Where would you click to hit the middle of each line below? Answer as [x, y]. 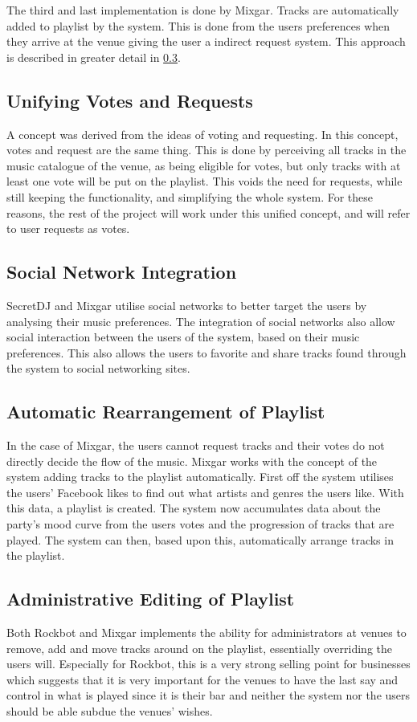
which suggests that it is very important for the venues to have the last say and [202, 679]
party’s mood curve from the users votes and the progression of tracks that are [200, 524]
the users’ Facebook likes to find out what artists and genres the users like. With [205, 492]
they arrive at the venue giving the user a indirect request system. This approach [206, 41]
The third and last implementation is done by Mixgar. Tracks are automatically [203, 10]
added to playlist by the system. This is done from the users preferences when [198, 25]
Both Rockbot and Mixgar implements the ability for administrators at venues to [206, 632]
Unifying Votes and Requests [130, 100]
